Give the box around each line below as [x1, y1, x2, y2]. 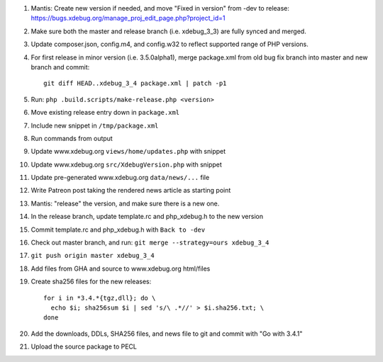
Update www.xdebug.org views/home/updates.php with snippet [30, 147, 226, 156]
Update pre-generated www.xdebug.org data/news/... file [30, 174, 210, 182]
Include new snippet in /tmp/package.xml [30, 121, 159, 130]
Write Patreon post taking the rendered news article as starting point [30, 186, 231, 195]
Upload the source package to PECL [30, 342, 138, 351]
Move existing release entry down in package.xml [30, 108, 180, 117]
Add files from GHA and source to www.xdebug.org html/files [30, 264, 211, 273]
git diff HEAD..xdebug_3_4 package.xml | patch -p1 [43, 79, 227, 88]
